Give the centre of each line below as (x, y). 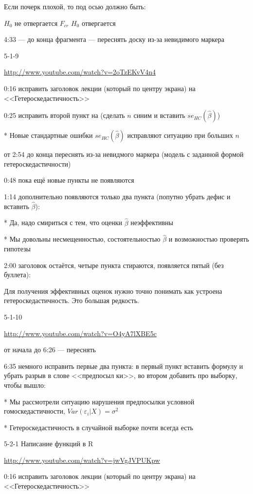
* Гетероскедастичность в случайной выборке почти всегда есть (99, 427)
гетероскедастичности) (37, 163)
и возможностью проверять (209, 239)
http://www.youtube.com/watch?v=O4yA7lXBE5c (80, 333)
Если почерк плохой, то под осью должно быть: (75, 6)
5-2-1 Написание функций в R (49, 444)
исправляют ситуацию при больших (180, 135)
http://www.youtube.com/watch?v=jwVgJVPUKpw (82, 460)
